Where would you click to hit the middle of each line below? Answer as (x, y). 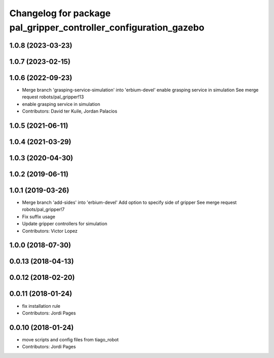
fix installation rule (41, 306)
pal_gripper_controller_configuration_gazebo (107, 27)
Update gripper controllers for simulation (65, 224)
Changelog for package (60, 13)
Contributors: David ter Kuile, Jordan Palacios (70, 111)
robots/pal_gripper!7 (43, 209)
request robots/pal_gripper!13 (53, 97)
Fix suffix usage (39, 217)
